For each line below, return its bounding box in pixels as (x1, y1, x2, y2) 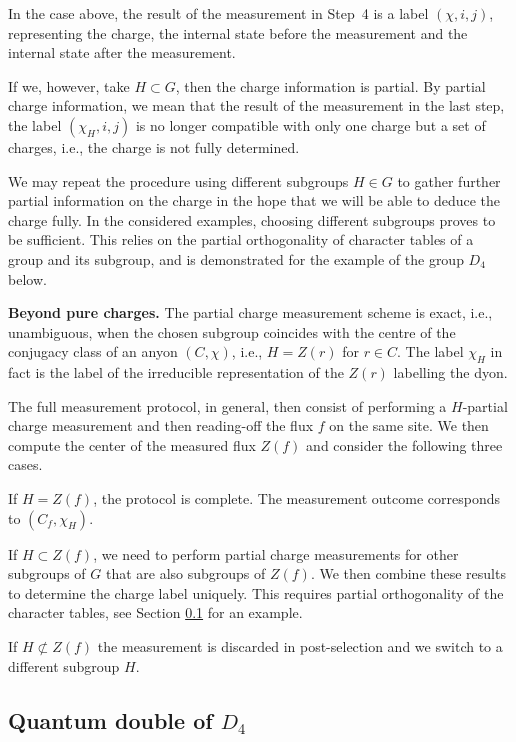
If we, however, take (8, 75, 130, 96)
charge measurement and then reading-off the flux (8, 415, 314, 436)
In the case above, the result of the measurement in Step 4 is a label (8, 3, 429, 23)
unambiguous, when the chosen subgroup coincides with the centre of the (8, 321, 456, 342)
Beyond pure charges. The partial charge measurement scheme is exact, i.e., (8, 302, 493, 323)
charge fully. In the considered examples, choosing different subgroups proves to (8, 209, 496, 230)
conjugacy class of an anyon (8, 341, 178, 362)
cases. (8, 454, 43, 475)
